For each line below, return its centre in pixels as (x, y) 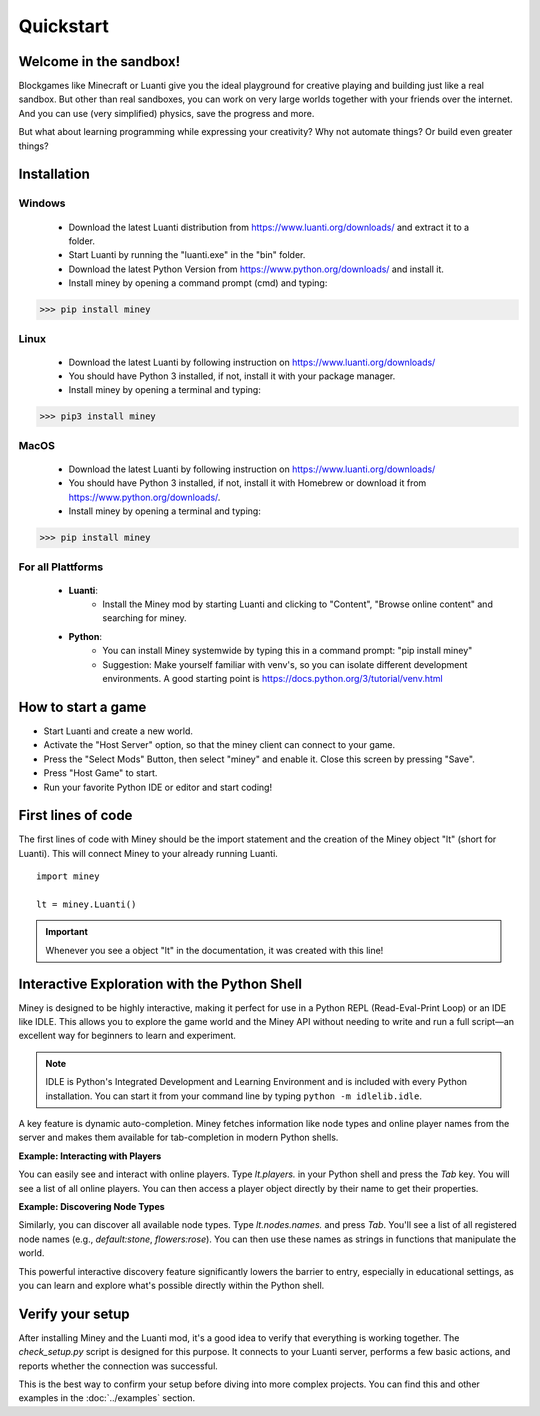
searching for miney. (144, 618)
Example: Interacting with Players (90, 1156)
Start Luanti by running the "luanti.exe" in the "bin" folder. (187, 255)
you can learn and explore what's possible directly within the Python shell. (171, 1285)
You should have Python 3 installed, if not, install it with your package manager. (232, 376)
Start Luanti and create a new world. (118, 731)
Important (67, 932)
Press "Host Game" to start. (100, 773)
